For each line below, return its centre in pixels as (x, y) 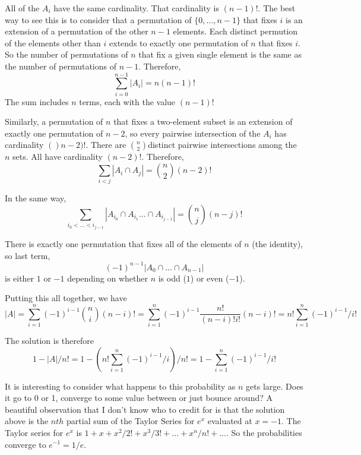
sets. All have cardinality (58, 157)
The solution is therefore (49, 340)
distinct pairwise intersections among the (222, 145)
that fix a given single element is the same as (220, 54)
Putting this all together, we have (66, 298)
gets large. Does (275, 386)
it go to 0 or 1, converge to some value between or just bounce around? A (139, 398)
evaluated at (230, 421)
